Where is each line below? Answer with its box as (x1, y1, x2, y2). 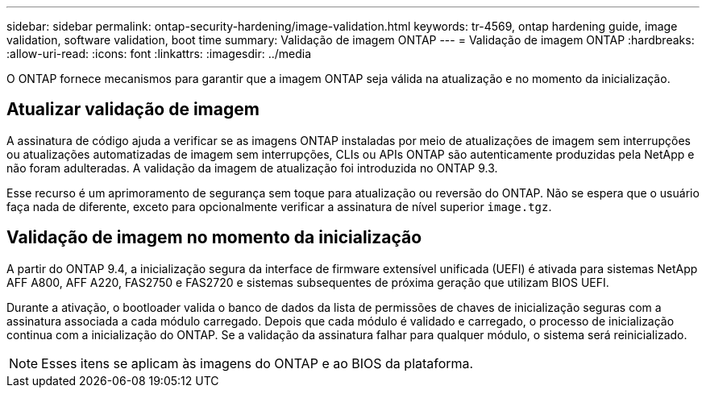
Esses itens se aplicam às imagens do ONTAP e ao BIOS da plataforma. (41, 355, 474, 371)
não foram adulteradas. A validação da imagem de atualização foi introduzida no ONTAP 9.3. (6, 160, 498, 175)
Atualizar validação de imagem (6, 99, 260, 120)
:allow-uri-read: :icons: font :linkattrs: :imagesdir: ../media (6, 47, 312, 60)
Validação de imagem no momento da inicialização (6, 227, 422, 248)
